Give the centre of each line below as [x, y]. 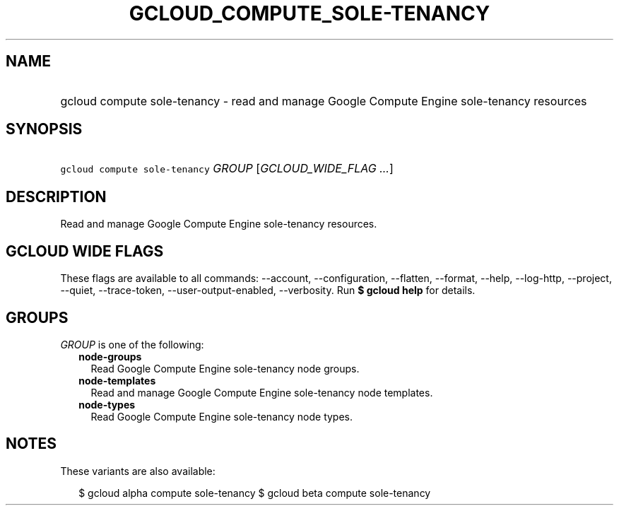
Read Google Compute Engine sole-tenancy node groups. [225, 368]
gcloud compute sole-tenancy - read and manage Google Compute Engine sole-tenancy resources [324, 101]
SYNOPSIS [44, 129]
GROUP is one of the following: [132, 344]
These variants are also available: [138, 471]
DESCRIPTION [56, 196]
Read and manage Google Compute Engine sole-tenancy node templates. [262, 392]
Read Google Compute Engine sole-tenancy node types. [222, 416]
